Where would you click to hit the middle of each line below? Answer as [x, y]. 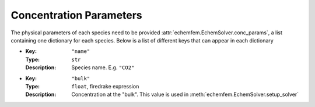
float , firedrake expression [105, 86]
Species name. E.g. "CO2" [103, 67]
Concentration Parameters [76, 15]
